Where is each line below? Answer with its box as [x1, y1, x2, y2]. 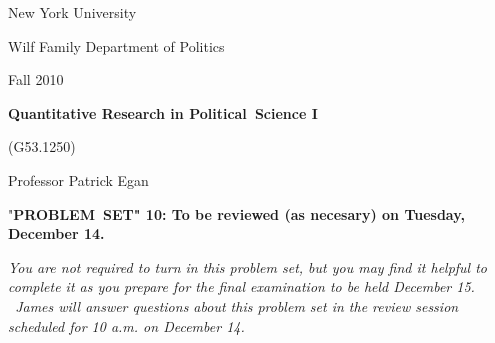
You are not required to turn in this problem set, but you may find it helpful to [8, 256, 488, 277]
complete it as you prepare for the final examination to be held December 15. [8, 276, 475, 297]
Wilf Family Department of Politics [8, 35, 225, 56]
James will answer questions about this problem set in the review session [15, 295, 459, 316]
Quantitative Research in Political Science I [8, 102, 318, 123]
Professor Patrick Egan [8, 169, 149, 190]
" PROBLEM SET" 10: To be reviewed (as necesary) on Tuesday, [8, 203, 465, 224]
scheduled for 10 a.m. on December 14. [8, 315, 245, 336]
